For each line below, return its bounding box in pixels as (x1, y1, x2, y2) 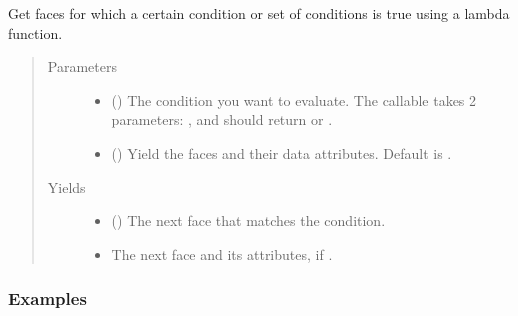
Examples (8, 286, 87, 311)
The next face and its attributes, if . (111, 243, 333, 264)
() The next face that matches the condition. (111, 210, 386, 231)
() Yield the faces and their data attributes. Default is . (111, 142, 452, 163)
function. (8, 22, 63, 43)
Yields (47, 176, 86, 197)
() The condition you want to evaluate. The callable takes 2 (111, 89, 477, 110)
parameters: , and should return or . (111, 109, 333, 130)
